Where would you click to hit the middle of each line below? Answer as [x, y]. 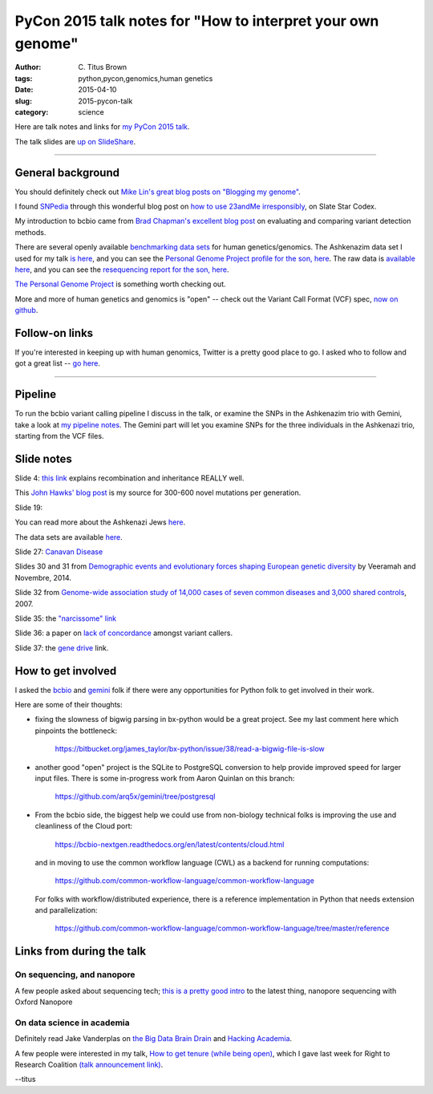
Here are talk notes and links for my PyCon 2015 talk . [102, 127]
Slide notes [43, 458]
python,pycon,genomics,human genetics [146, 78]
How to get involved [66, 671]
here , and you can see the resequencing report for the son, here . [122, 269]
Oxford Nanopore [44, 1002]
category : [32, 111]
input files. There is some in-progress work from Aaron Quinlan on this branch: [165, 778]
